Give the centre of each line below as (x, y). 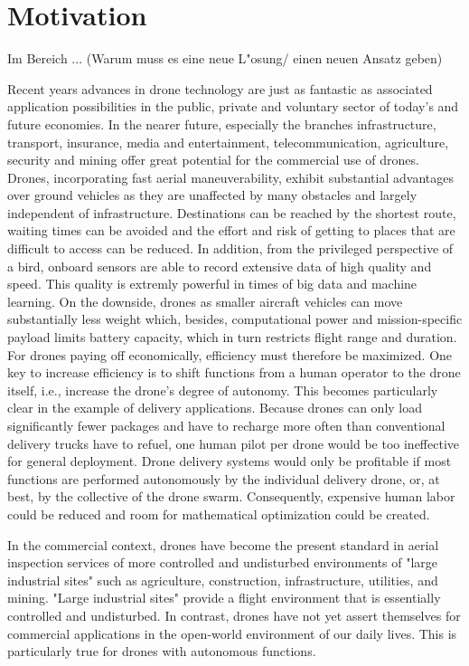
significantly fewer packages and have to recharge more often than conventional (226, 425)
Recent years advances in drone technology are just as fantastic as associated (220, 88)
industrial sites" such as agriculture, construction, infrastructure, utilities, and (223, 580)
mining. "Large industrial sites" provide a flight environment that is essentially (224, 598)
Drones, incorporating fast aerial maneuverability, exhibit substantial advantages (230, 177)
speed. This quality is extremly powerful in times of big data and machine (212, 284)
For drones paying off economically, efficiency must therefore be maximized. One (230, 354)
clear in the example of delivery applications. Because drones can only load (215, 408)
